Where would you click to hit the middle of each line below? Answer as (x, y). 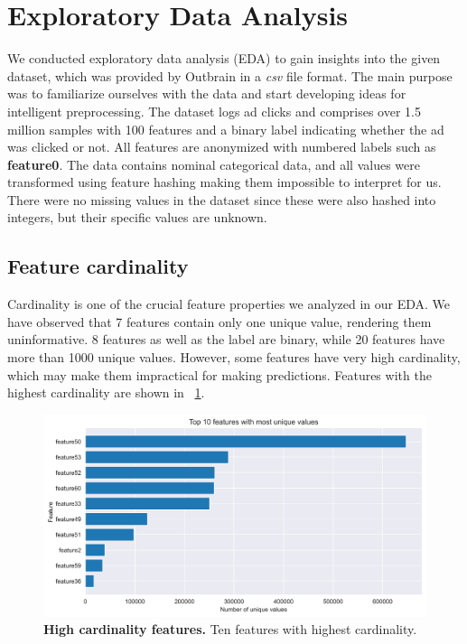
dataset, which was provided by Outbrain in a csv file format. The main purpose (230, 75)
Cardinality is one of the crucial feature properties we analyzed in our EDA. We (229, 304)
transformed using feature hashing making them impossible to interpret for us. (224, 182)
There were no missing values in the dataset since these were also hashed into (222, 199)
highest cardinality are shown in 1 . (106, 392)
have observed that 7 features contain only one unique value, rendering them (219, 321)
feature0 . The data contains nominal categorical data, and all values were (214, 164)
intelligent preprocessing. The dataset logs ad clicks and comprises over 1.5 (214, 111)
